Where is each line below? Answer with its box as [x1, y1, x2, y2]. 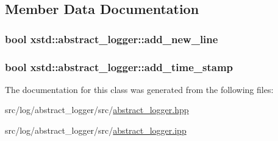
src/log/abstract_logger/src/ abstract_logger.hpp [5, 103, 189, 116]
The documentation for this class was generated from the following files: [5, 83, 274, 95]
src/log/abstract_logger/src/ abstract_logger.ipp [5, 124, 187, 137]
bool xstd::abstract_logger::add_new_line [5, 31, 218, 46]
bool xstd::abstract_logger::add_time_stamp [5, 59, 233, 74]
